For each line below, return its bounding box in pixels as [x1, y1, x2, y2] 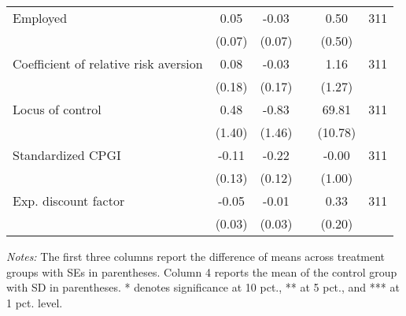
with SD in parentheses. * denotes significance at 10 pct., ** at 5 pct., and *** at [6, 279, 400, 296]
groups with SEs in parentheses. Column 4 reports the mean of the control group [6, 263, 397, 280]
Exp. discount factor [13, 191, 125, 210]
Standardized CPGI [13, 146, 121, 164]
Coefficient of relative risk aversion [13, 54, 203, 72]
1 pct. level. [6, 294, 63, 310]
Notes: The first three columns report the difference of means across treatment [6, 248, 386, 264]
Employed [13, 9, 68, 27]
